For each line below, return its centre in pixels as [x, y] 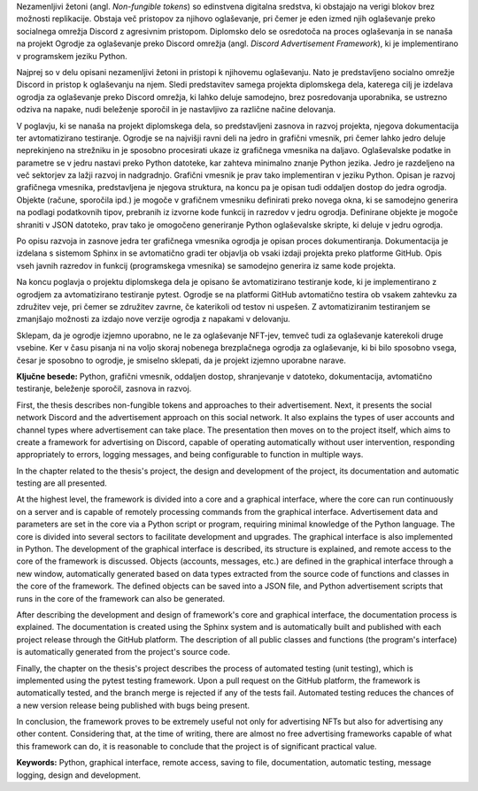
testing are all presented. [62, 483]
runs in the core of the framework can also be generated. [121, 598]
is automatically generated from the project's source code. [123, 652]
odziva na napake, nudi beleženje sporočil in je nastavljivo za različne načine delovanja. [176, 110]
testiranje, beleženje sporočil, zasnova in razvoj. [104, 388]
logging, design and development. [79, 775]
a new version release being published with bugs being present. [133, 705]
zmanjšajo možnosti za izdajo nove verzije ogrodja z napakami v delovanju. [154, 319]
